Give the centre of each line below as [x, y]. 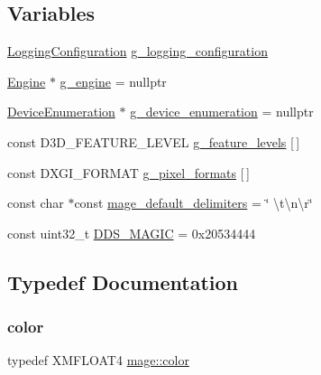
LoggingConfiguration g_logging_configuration [138, 51]
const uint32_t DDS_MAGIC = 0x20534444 [132, 233]
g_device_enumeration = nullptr [222, 112]
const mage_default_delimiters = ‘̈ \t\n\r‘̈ [193, 203]
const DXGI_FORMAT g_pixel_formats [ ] [128, 172]
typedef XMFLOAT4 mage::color [98, 360]
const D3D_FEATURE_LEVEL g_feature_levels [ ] [154, 141]
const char [36, 203]
